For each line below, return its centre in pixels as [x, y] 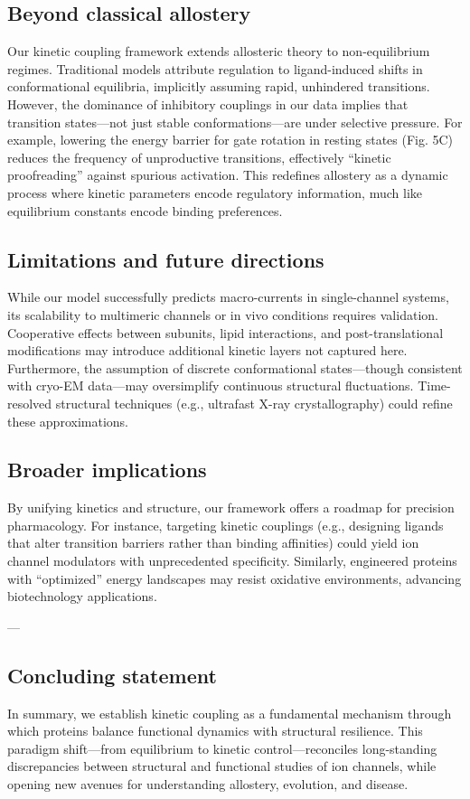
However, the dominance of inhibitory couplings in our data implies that [208, 103]
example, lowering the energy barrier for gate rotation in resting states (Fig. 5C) [230, 140]
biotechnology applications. [82, 596]
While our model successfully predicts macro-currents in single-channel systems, [228, 297]
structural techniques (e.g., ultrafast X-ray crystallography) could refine [254, 403]
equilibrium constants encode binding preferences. [145, 210]
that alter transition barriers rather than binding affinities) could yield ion [213, 543]
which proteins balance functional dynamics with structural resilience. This [215, 731]
